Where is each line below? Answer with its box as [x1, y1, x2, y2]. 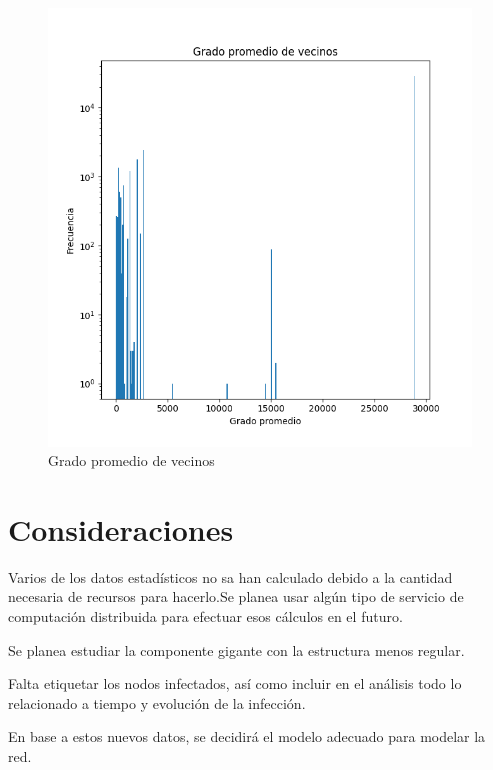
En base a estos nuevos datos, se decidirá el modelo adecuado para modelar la [8, 726, 486, 747]
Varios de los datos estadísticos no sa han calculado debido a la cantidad [8, 566, 453, 587]
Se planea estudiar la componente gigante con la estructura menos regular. [8, 639, 465, 660]
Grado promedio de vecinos [48, 450, 215, 471]
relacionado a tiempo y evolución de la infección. [8, 692, 306, 713]
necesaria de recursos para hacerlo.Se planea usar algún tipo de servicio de [8, 586, 464, 607]
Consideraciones [8, 508, 234, 549]
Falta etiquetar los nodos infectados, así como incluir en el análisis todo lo [8, 673, 462, 694]
